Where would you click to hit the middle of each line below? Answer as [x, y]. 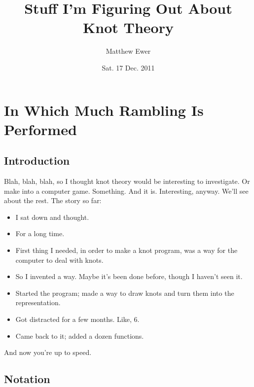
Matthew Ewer [128, 51]
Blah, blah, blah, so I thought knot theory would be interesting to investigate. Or [127, 181]
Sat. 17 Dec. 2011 [128, 67]
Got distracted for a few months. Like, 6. [77, 319]
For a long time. [40, 233]
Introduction [37, 160]
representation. [38, 302]
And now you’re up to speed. [48, 352]
